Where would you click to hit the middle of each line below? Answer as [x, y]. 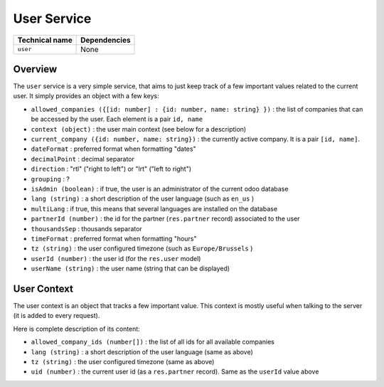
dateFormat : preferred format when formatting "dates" [113, 149]
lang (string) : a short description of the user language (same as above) [142, 351]
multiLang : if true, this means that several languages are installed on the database [154, 208]
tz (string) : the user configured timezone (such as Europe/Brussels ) [142, 248]
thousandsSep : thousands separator [86, 228]
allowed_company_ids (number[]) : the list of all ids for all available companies [153, 342]
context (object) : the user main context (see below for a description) [139, 129]
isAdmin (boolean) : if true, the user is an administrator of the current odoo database [160, 189]
